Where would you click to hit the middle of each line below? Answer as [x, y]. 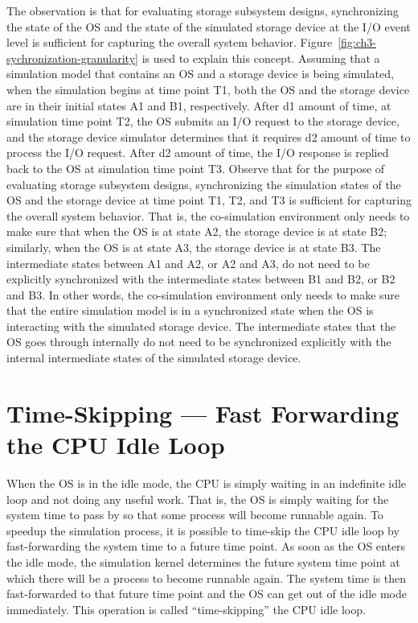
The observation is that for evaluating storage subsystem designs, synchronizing [203, 10]
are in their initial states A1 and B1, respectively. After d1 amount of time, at [199, 105]
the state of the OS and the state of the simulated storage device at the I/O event [209, 26]
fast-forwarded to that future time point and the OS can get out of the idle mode [207, 594]
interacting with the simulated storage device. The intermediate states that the [201, 326]
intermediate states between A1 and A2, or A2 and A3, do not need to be [188, 263]
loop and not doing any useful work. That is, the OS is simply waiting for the [198, 499]
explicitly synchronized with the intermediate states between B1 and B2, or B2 [201, 279]
